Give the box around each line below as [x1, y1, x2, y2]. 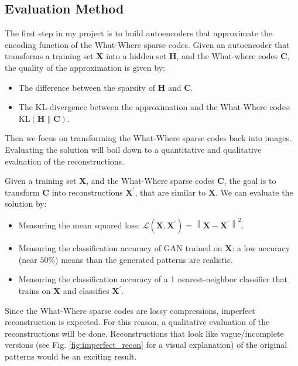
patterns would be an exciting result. [5, 350, 137, 362]
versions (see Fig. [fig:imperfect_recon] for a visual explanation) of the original [5, 338, 287, 351]
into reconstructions [52, 186, 123, 198]
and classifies [63, 285, 109, 297]
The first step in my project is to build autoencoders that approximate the [5, 27, 273, 39]
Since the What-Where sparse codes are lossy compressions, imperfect [5, 304, 255, 316]
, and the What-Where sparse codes [86, 175, 215, 187]
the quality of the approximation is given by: [5, 61, 165, 73]
